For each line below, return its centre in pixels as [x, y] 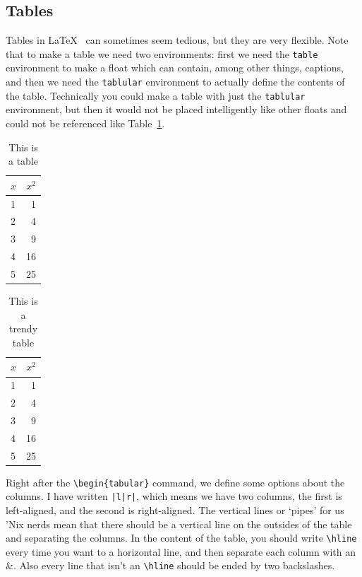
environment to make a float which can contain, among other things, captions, [175, 68]
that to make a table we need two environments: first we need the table [162, 53]
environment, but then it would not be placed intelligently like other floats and [176, 109]
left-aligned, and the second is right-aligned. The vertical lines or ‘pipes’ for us [175, 510]
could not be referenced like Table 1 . [85, 123]
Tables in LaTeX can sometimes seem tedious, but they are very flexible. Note [177, 40]
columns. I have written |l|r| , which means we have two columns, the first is [174, 496]
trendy [23, 328]
